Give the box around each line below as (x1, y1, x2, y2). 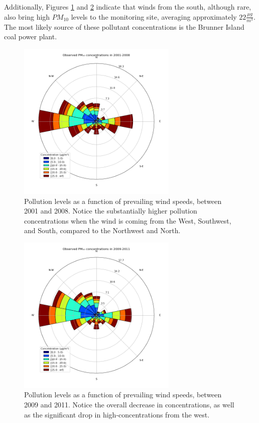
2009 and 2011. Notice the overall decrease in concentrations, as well (24, 399, 234, 410)
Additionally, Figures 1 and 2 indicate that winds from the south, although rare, (4, 2, 251, 12)
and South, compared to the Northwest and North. (24, 225, 181, 236)
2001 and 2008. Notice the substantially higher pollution (24, 205, 197, 216)
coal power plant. (4, 31, 57, 42)
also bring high (4, 11, 50, 22)
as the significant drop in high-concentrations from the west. (24, 409, 210, 419)
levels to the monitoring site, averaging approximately (71, 11, 237, 22)
